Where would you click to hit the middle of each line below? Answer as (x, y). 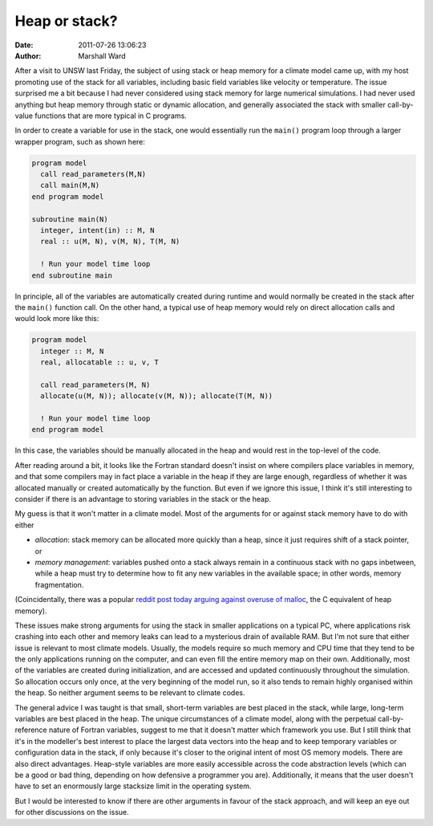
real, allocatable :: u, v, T (100, 362)
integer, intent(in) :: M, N (98, 230)
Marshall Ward (102, 55)
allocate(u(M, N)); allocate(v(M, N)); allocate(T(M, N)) (157, 396)
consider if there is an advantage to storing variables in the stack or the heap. (143, 498)
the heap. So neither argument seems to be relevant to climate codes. (130, 693)
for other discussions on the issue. (72, 812)
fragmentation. (59, 584)
